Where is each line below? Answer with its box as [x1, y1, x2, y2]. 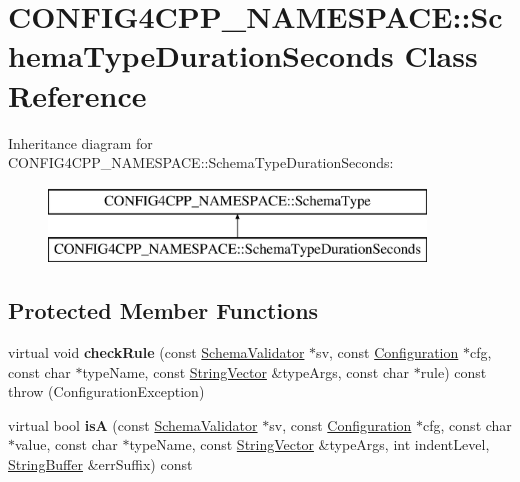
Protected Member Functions [8, 295, 319, 326]
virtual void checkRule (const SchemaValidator [8, 342, 305, 363]
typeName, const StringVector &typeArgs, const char [82, 361, 410, 382]
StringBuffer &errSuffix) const [8, 454, 193, 475]
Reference [8, 74, 147, 115]
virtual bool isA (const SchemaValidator [8, 414, 258, 435]
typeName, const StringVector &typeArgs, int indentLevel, [129, 434, 490, 455]
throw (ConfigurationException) [8, 381, 205, 402]
